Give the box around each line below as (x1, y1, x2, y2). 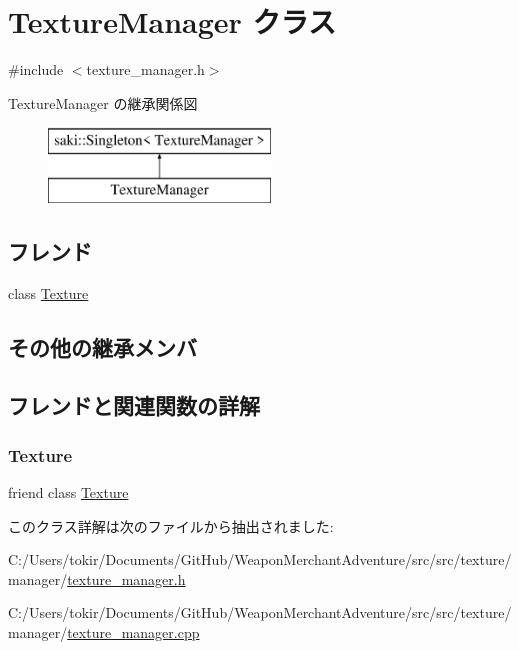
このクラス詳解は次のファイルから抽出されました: (8, 515, 334, 536)
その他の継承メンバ (8, 331, 197, 362)
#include (8, 59, 64, 80)
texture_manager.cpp (67, 622, 200, 643)
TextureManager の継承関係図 (8, 92, 198, 113)
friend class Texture (8, 482, 129, 503)
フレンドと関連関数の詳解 (8, 390, 260, 421)
